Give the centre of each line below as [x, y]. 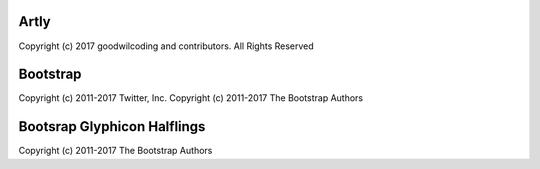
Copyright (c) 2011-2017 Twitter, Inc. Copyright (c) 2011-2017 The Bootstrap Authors [191, 98]
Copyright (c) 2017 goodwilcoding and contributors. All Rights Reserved [166, 46]
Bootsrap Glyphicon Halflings [112, 126]
